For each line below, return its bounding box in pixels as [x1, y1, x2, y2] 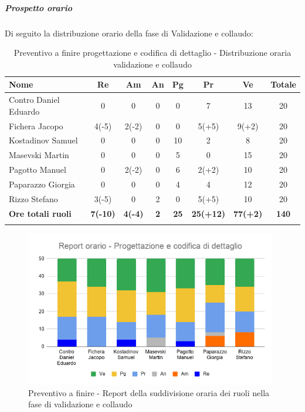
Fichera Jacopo [9, 119, 63, 132]
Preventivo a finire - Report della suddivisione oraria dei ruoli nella [28, 386, 270, 398]
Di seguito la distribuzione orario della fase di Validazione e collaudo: [5, 26, 253, 39]
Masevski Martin [9, 149, 69, 161]
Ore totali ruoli [9, 207, 72, 219]
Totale [270, 78, 296, 91]
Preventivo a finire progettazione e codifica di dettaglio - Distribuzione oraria [13, 46, 292, 59]
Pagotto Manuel [9, 163, 66, 176]
